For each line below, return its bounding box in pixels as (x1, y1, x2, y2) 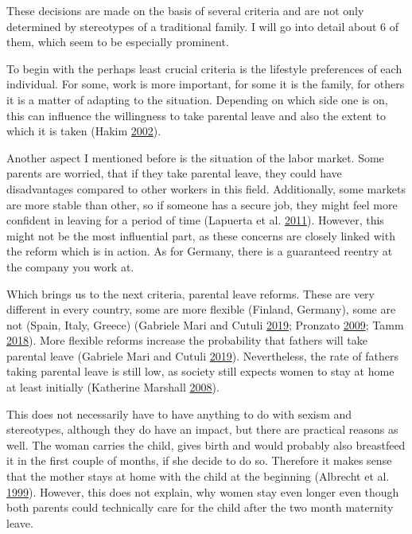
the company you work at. (6, 258, 134, 275)
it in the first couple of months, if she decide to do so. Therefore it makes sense (6, 452, 392, 469)
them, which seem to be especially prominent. (6, 33, 229, 50)
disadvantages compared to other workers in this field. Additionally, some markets (6, 180, 406, 197)
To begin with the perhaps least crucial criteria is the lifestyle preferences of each (6, 60, 402, 76)
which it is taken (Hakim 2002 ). (6, 123, 161, 139)
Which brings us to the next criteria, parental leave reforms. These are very (6, 285, 375, 302)
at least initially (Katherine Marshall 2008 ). (6, 379, 220, 396)
